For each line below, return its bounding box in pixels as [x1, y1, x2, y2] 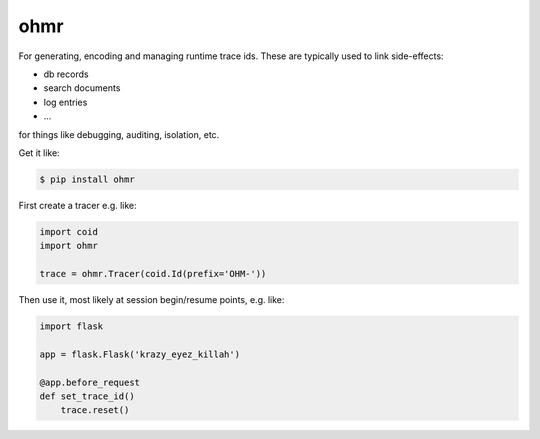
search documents [43, 82, 121, 94]
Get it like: [18, 146, 60, 159]
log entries [43, 96, 88, 108]
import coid [39, 226, 99, 237]
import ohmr [39, 240, 99, 252]
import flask [39, 320, 104, 332]
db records [43, 68, 89, 80]
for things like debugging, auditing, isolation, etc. [18, 128, 220, 140]
